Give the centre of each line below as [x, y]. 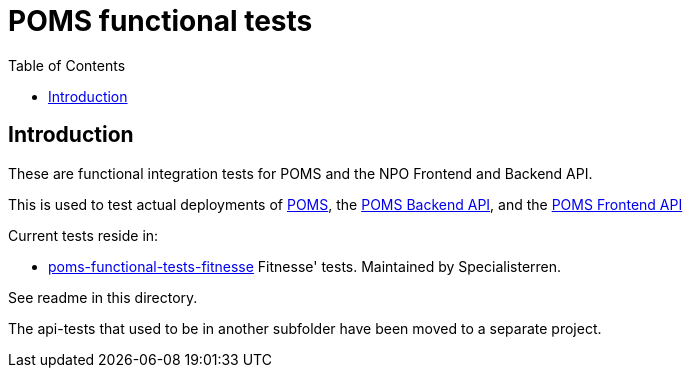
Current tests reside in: [83, 235]
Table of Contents [67, 65]
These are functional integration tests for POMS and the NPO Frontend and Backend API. [300, 173]
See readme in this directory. [103, 297]
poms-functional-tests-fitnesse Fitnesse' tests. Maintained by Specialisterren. [305, 266]
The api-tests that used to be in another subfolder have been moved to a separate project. [305, 328]
